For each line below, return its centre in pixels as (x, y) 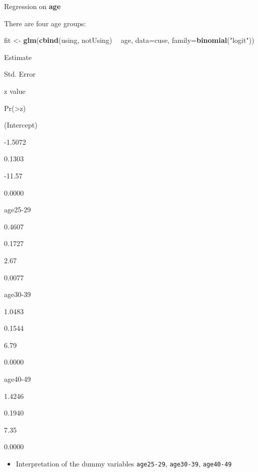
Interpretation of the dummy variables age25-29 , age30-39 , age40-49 (124, 464)
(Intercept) (21, 125)
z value (15, 91)
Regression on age (33, 6)
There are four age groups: (45, 23)
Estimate (18, 57)
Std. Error (20, 74)
